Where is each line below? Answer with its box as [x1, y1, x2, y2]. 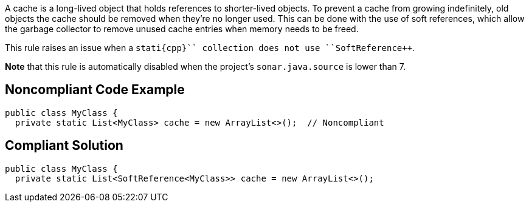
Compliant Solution [5, 138, 123, 154]
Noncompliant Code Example [5, 82, 185, 98]
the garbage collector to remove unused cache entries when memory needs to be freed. [5, 24, 359, 34]
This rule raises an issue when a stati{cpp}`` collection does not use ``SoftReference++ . [5, 42, 415, 53]
